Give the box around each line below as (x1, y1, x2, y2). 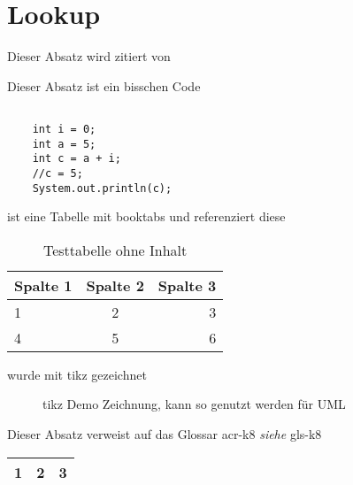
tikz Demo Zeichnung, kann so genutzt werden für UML (42, 395, 346, 413)
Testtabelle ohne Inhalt (42, 239, 188, 260)
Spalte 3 (157, 274, 217, 296)
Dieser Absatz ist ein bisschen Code (7, 76, 201, 95)
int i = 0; (32, 122, 96, 135)
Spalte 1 (14, 274, 73, 296)
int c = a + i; (32, 152, 121, 166)
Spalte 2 (86, 274, 144, 296)
